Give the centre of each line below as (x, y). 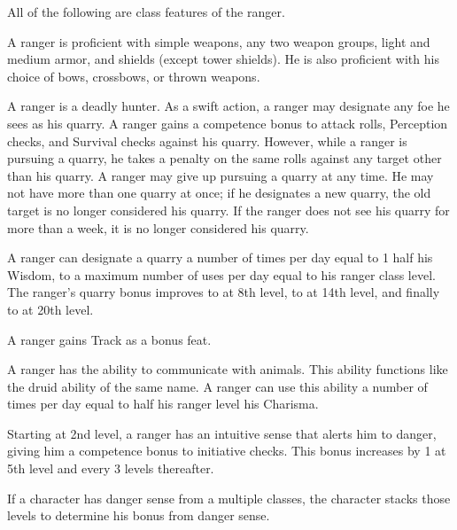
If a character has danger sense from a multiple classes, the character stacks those (229, 498)
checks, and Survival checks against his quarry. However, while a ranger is (207, 140)
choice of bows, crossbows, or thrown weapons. (134, 76)
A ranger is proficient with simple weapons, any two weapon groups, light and (219, 41)
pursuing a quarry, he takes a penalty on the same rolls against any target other (225, 158)
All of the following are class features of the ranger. (146, 12)
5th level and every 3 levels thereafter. (111, 468)
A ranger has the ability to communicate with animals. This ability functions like (228, 369)
